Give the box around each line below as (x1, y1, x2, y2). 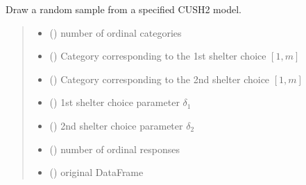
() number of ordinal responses (49, 141, 180, 156)
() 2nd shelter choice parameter (49, 118, 183, 132)
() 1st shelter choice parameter (49, 95, 180, 109)
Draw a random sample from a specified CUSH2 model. (6, 2, 241, 16)
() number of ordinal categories (49, 25, 182, 39)
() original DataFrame (49, 165, 144, 179)
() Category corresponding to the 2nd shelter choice (49, 71, 270, 86)
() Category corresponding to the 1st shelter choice (49, 49, 266, 63)
